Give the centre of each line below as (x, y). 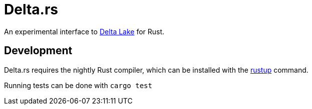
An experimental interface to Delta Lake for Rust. (84, 31)
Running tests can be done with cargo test (78, 85)
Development (38, 51)
